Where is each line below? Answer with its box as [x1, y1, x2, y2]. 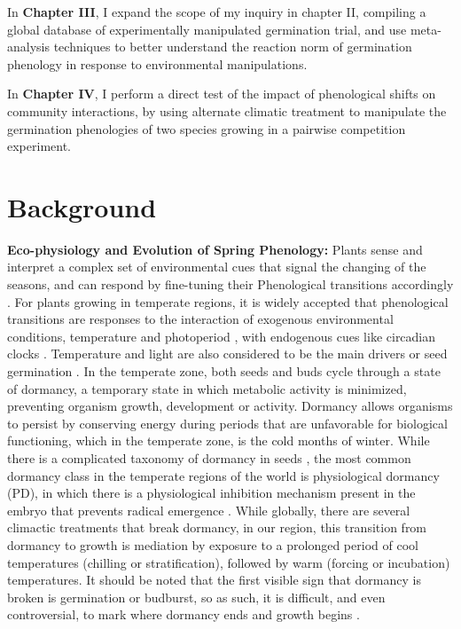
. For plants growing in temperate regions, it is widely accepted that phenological [7, 292, 449, 311]
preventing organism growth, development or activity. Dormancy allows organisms [7, 397, 453, 415]
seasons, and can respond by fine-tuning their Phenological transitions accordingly [7, 275, 454, 294]
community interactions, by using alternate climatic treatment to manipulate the [7, 101, 447, 120]
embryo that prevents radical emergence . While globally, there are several [7, 500, 410, 519]
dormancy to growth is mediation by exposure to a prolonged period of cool [7, 535, 418, 554]
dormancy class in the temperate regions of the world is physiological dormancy [7, 466, 440, 484]
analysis [7, 37, 50, 56]
